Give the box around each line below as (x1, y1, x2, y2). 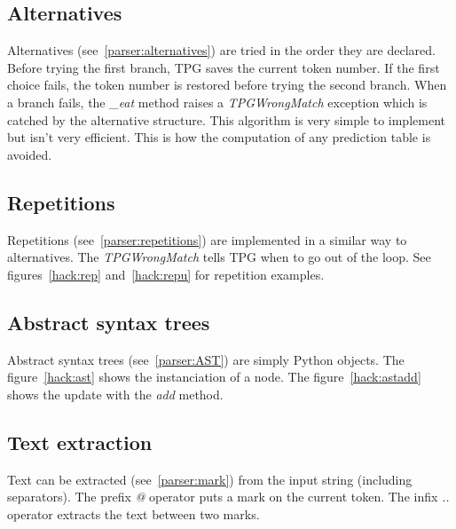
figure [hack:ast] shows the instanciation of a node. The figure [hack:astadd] (7, 367, 421, 386)
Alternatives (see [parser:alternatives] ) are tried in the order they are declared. (7, 41, 436, 59)
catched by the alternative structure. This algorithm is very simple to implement (7, 110, 445, 129)
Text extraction (7, 428, 153, 455)
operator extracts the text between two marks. (7, 504, 260, 523)
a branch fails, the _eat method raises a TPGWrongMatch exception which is (7, 92, 428, 111)
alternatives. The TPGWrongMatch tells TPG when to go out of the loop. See (7, 248, 431, 266)
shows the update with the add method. (7, 384, 224, 403)
